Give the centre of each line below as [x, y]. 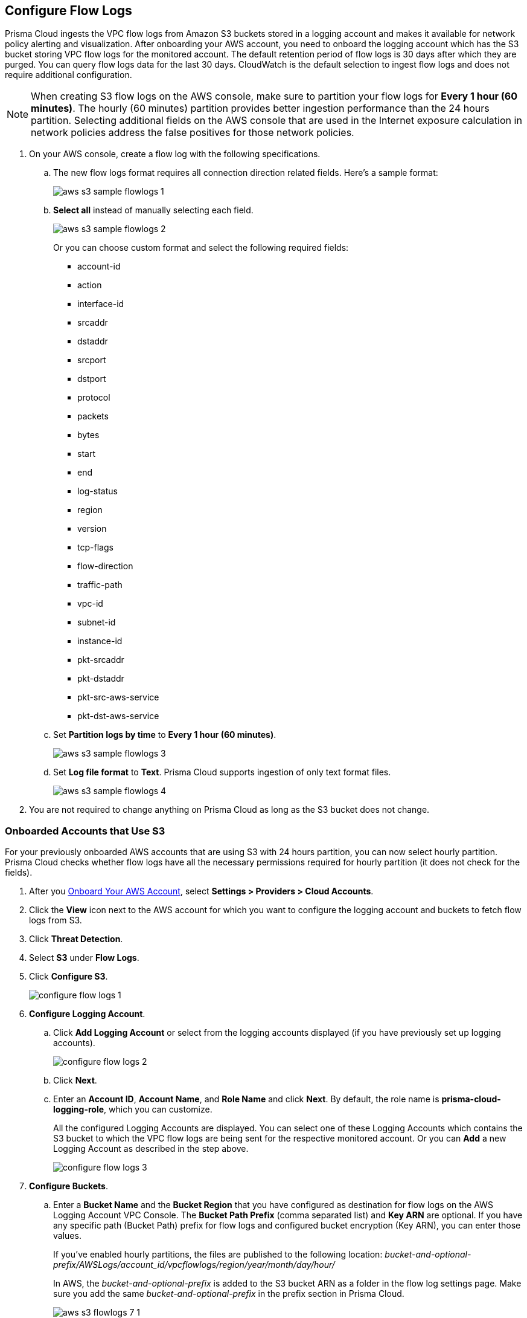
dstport [92, 379]
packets [93, 416]
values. [67, 1236]
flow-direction [105, 566]
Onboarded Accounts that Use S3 [85, 831]
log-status [97, 491]
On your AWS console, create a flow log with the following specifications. [175, 154]
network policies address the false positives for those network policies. [193, 133]
